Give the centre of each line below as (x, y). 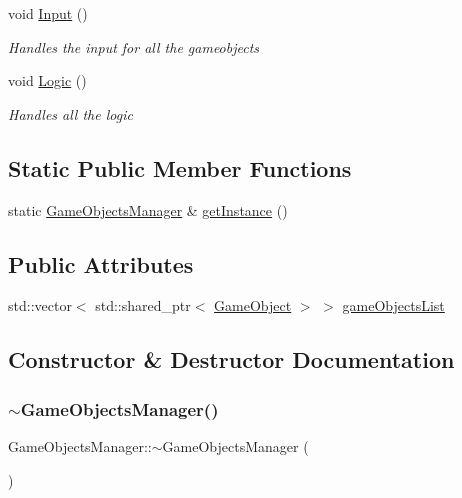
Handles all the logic (70, 113)
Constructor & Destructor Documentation (231, 359)
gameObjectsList (393, 305)
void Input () (48, 13)
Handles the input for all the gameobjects (134, 46)
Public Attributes (101, 263)
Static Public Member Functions (180, 167)
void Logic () (47, 80)
